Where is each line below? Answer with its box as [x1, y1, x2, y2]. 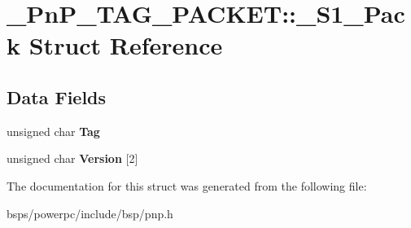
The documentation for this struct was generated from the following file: [7, 177, 367, 194]
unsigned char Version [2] [7, 150, 138, 167]
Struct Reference [28, 28, 223, 62]
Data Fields [7, 84, 107, 109]
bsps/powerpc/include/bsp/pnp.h [7, 204, 173, 221]
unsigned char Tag [7, 122, 100, 139]
